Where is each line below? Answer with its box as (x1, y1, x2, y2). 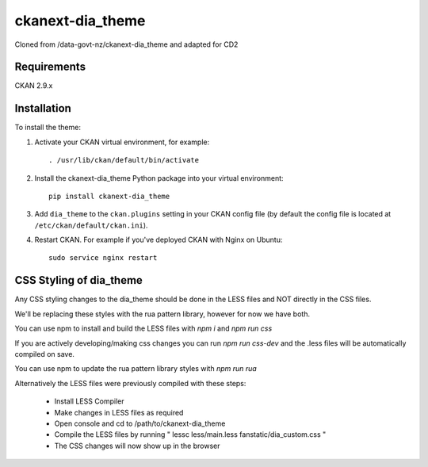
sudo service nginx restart (48, 254, 158, 262)
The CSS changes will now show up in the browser (54, 441, 220, 450)
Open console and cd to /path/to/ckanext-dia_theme (54, 419, 226, 428)
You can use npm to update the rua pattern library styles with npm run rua (14, 364, 257, 373)
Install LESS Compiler (54, 396, 124, 406)
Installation (14, 101, 71, 115)
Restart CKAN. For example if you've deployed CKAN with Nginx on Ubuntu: (34, 235, 283, 245)
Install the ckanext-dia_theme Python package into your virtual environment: (34, 173, 285, 182)
